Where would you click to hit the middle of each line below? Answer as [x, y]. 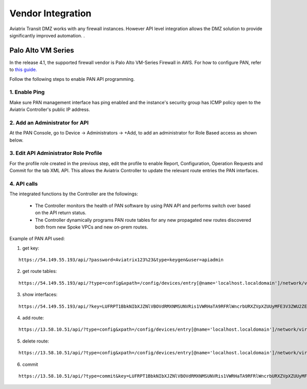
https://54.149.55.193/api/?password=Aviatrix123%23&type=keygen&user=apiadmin [121, 260]
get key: [31, 248]
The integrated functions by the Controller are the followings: [74, 194]
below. [16, 140]
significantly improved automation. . [47, 35]
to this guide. [23, 70]
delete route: [36, 341]
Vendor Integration [50, 13]
